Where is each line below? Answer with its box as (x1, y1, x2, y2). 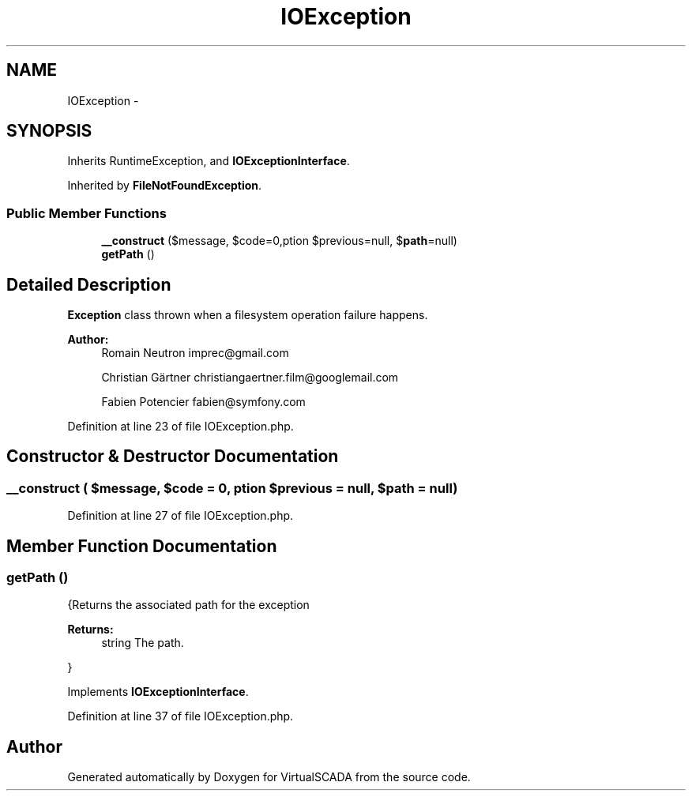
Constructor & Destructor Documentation (6, 446, 339, 467)
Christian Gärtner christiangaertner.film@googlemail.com (101, 370, 399, 385)
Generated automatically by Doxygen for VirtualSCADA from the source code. (67, 770, 471, 784)
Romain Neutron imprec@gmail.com (101, 346, 289, 360)
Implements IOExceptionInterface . (67, 685, 249, 699)
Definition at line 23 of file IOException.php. (67, 419, 294, 434)
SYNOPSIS (6, 121, 92, 141)
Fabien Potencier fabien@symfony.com (101, 395, 306, 409)
